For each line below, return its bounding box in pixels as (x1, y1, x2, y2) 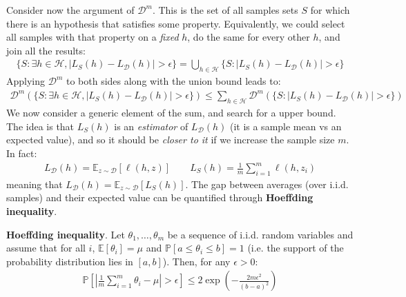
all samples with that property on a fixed (6, 30, 179, 44)
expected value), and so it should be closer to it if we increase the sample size (6, 132, 335, 147)
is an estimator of (114, 119, 188, 133)
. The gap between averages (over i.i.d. (185, 176, 349, 191)
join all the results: (6, 43, 86, 57)
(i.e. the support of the (247, 240, 344, 255)
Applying (6, 74, 46, 88)
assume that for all (6, 240, 86, 255)
